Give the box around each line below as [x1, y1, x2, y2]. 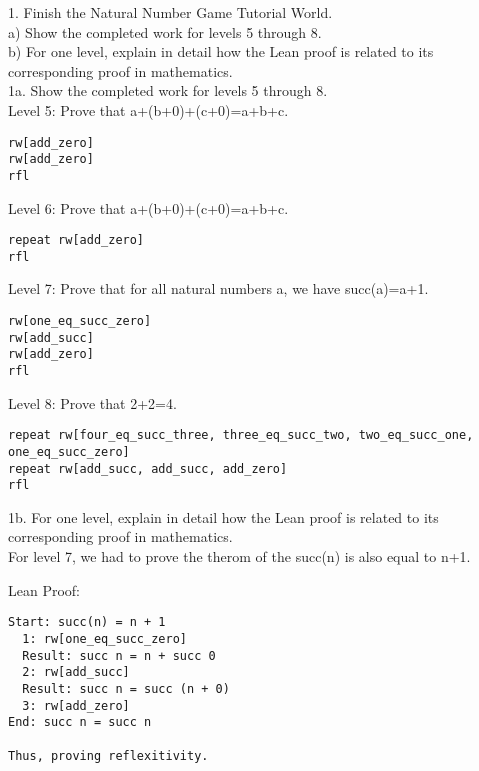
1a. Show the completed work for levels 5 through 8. [8, 80, 328, 101]
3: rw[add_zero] [22, 698, 130, 713]
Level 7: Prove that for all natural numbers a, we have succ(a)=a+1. [8, 278, 429, 299]
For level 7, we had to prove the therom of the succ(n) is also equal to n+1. [8, 546, 471, 567]
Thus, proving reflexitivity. [8, 748, 209, 763]
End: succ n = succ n [8, 715, 152, 730]
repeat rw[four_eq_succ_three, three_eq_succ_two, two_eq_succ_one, [8, 428, 474, 443]
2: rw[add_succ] [22, 665, 130, 680]
